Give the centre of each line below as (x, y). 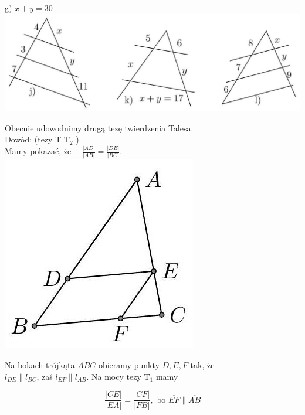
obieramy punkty (129, 364)
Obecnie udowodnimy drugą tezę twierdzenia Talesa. (99, 127)
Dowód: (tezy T (33, 139)
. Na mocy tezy (114, 376)
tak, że (202, 364)
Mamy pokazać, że (38, 151)
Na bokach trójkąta (40, 364)
